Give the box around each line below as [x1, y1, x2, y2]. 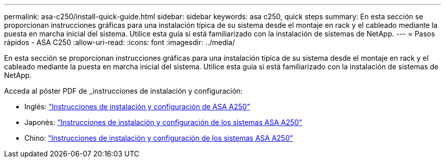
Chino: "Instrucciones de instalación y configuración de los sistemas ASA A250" [24, 134, 293, 142]
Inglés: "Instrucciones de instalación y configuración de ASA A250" [24, 102, 250, 111]
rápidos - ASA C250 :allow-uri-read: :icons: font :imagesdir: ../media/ [4, 38, 235, 47]
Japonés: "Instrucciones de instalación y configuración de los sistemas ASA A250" [24, 118, 302, 127]
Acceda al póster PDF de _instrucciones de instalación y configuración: [4, 87, 243, 95]
